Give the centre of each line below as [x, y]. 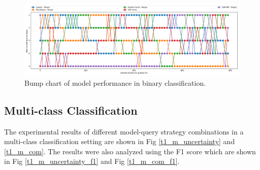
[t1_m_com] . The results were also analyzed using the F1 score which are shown [130, 151]
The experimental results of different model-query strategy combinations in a [124, 131]
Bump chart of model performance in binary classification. [115, 82]
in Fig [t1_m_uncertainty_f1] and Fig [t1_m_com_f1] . [92, 161]
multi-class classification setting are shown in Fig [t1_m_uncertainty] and [120, 141]
